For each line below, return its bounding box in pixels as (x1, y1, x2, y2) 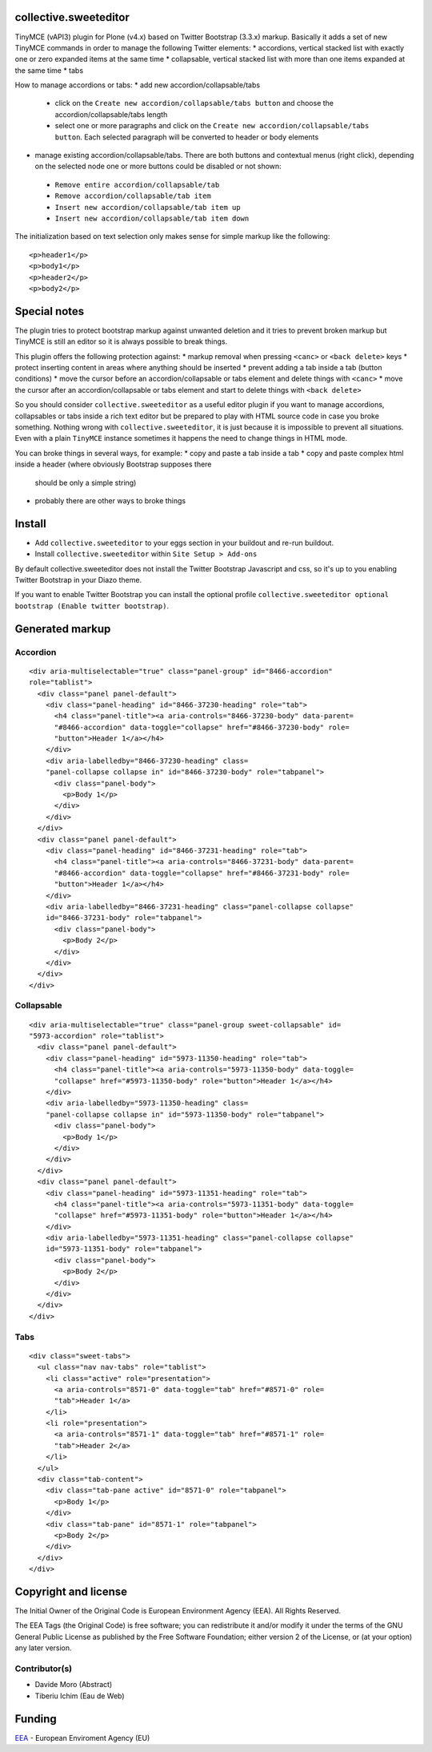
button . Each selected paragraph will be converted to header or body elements (54, 132, 319, 142)
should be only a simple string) (34, 478, 137, 487)
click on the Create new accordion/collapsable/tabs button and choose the (54, 99, 334, 108)
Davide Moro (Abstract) (34, 1680, 113, 1689)
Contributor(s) (14, 1663, 72, 1674)
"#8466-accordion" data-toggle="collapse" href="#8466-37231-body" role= (54, 868, 350, 878)
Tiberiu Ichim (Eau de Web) (34, 1691, 125, 1701)
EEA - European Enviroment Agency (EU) (14, 1733, 150, 1742)
